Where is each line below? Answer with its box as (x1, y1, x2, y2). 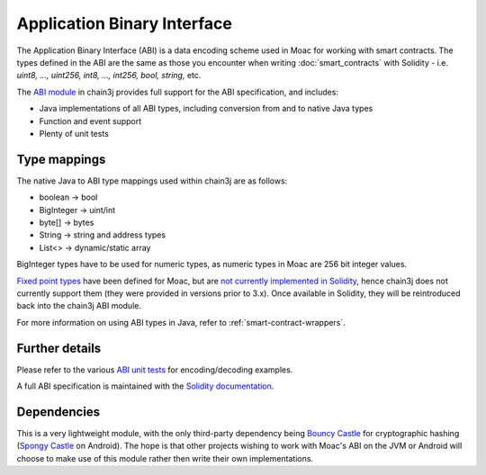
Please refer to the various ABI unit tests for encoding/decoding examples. (16, 364, 293, 375)
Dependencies (16, 404, 101, 419)
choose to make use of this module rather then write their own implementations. (16, 453, 314, 463)
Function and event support (39, 115, 142, 126)
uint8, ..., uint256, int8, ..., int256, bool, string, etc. (16, 70, 202, 81)
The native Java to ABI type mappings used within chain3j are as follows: (16, 175, 288, 186)
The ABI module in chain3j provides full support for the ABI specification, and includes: (16, 86, 339, 97)
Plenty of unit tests (39, 128, 110, 139)
